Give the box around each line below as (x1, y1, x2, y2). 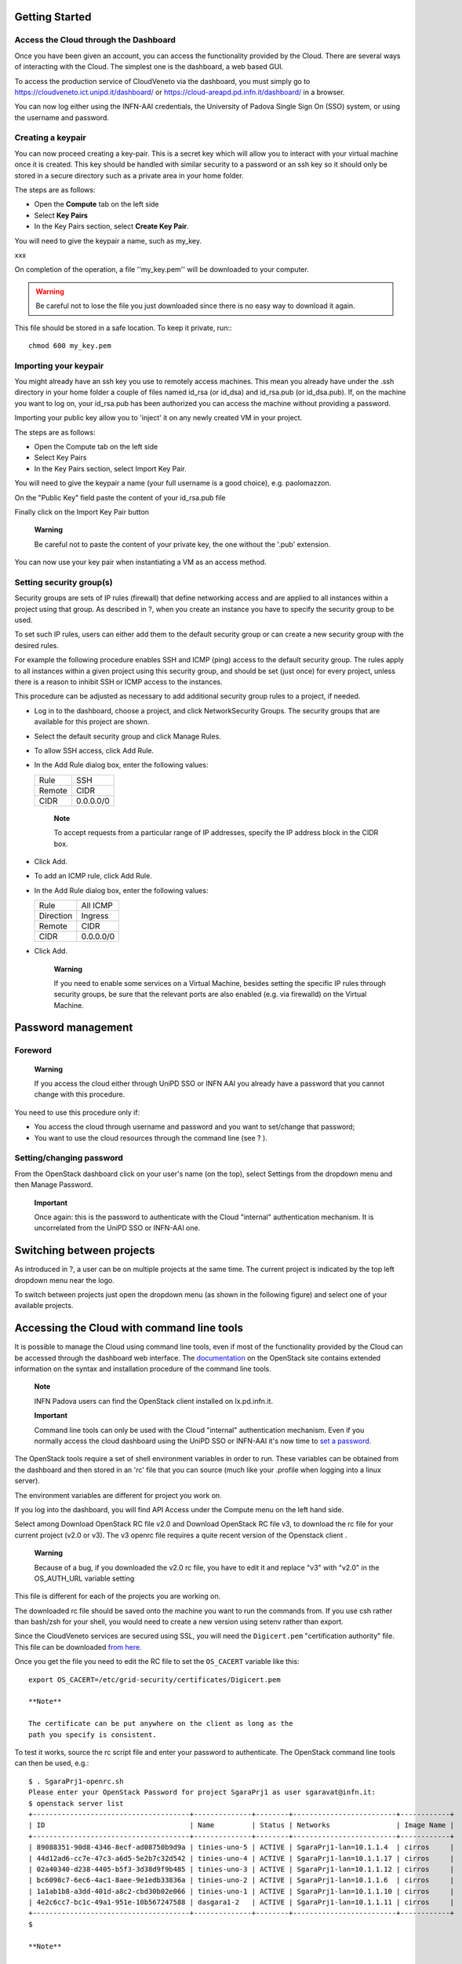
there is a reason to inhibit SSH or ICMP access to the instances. (14, 677, 223, 687)
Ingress (81, 911, 109, 922)
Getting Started (14, 10, 92, 24)
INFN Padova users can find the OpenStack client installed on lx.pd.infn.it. (34, 1396, 274, 1405)
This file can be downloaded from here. (14, 1642, 142, 1651)
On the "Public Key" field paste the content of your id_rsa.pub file (14, 493, 226, 502)
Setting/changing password (14, 1152, 123, 1163)
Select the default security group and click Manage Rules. (34, 731, 221, 741)
